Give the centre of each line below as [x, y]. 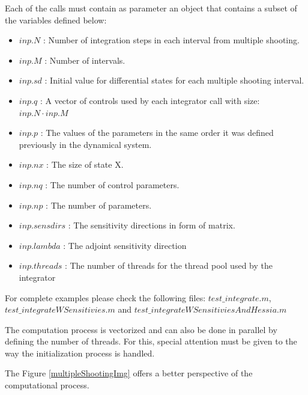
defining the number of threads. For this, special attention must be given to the [151, 341]
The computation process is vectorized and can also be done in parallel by [141, 329]
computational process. [47, 385]
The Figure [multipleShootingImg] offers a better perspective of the [129, 373]
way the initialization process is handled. [80, 353]
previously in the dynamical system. [85, 144]
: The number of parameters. [99, 205]
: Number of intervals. [85, 60]
